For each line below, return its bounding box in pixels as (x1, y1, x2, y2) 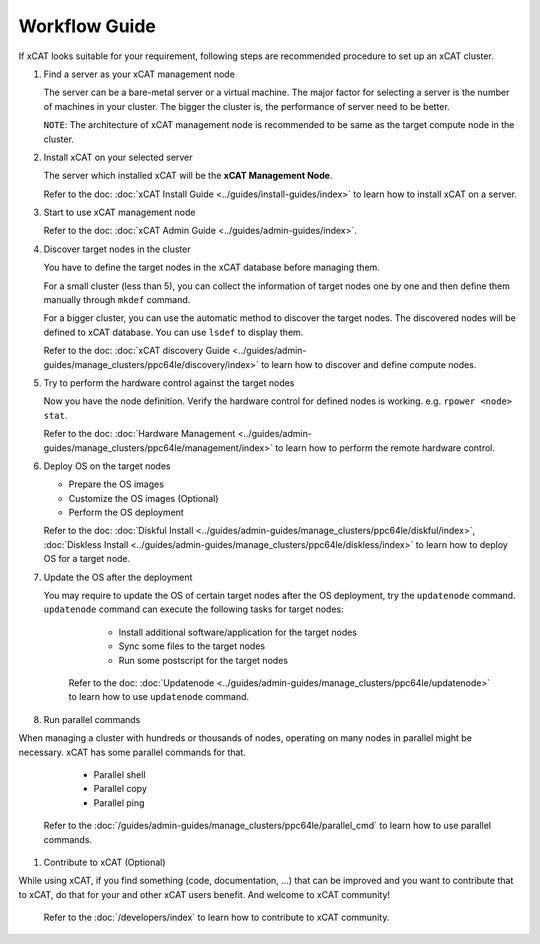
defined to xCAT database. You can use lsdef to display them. (43, 326, 304, 338)
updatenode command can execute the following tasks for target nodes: (43, 603, 344, 615)
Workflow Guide (18, 15, 157, 37)
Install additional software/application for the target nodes (118, 626, 358, 638)
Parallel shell (93, 768, 146, 780)
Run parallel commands (43, 713, 141, 725)
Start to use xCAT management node (43, 206, 196, 219)
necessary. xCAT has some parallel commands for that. (18, 746, 247, 758)
